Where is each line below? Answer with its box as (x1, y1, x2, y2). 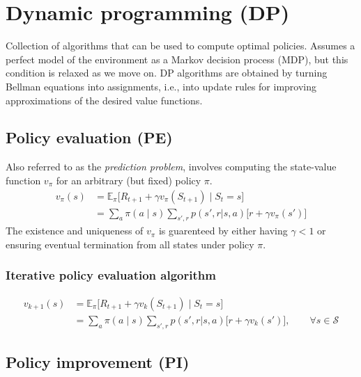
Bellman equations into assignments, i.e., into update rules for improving (6, 79, 316, 93)
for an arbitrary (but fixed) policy (56, 173, 201, 187)
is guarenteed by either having (158, 223, 288, 238)
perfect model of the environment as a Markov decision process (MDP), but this (6, 51, 348, 66)
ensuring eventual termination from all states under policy (6, 236, 254, 251)
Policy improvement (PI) (6, 351, 190, 372)
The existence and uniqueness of (6, 223, 144, 238)
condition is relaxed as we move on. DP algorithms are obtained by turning (6, 65, 328, 80)
